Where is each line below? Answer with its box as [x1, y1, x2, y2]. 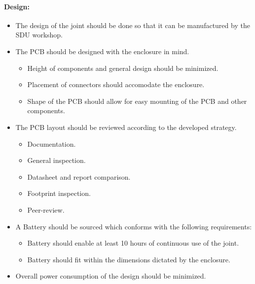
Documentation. [27, 138, 76, 149]
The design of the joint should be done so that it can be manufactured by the [15, 20, 250, 30]
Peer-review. [27, 204, 65, 215]
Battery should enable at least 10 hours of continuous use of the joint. [27, 238, 239, 248]
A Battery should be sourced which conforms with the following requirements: [15, 221, 252, 231]
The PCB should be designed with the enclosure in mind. [15, 46, 189, 56]
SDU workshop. [15, 30, 63, 40]
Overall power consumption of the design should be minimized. [15, 271, 206, 281]
